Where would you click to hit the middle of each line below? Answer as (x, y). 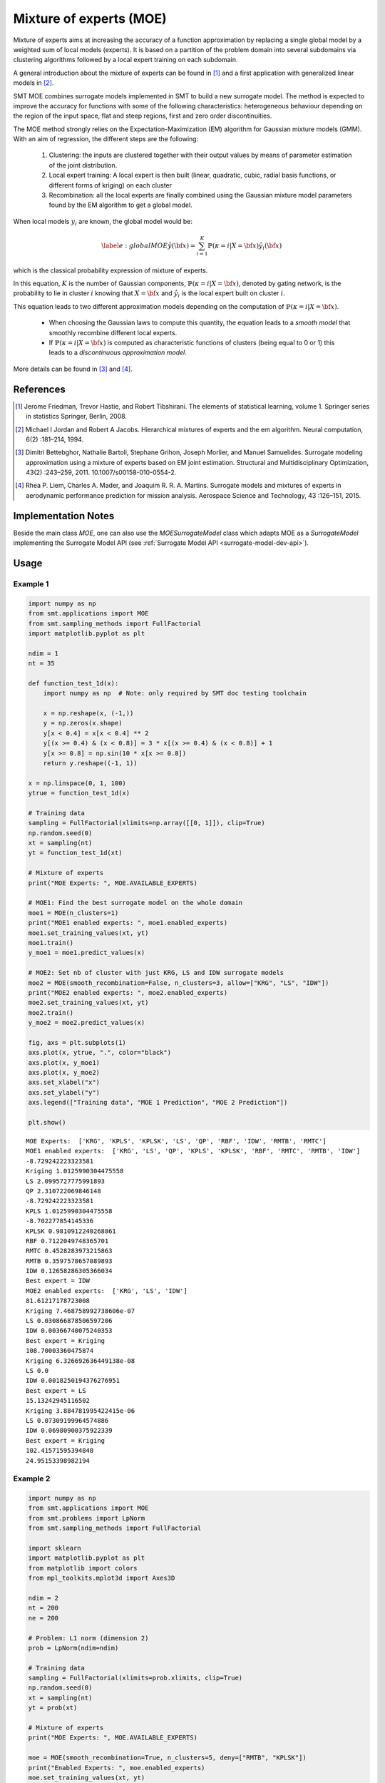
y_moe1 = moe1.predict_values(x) (87, 953)
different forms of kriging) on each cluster (111, 185)
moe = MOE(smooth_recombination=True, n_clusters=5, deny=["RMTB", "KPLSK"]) (167, 1758)
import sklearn (55, 1548)
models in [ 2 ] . (34, 83)
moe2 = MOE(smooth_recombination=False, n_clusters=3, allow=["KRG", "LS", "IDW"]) (179, 983)
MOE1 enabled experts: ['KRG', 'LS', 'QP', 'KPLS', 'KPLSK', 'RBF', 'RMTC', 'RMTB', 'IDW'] (193, 1151)
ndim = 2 (43, 1598)
